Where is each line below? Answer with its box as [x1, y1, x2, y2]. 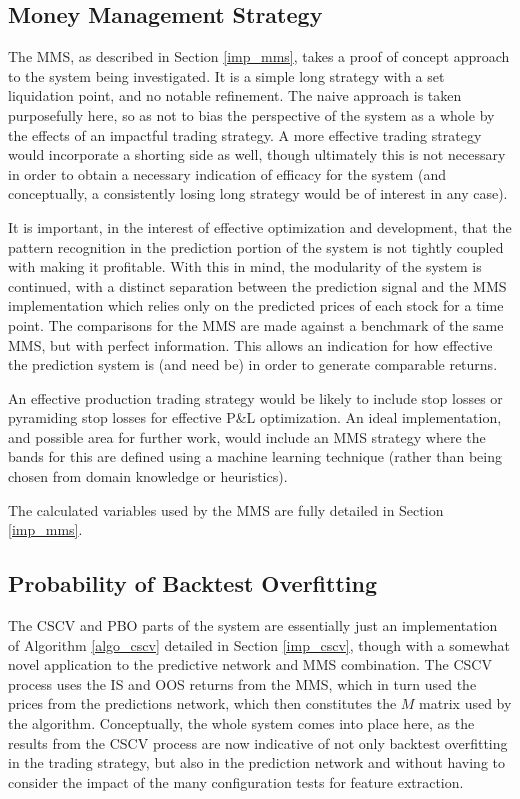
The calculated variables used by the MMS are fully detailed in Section [8, 499, 444, 520]
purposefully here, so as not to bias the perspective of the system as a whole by [8, 104, 495, 125]
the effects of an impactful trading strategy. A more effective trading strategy [8, 124, 482, 145]
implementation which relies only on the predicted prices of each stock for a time [8, 295, 504, 316]
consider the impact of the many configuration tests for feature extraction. [8, 771, 464, 792]
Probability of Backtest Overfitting [8, 568, 377, 599]
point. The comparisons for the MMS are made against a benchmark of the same [8, 314, 504, 335]
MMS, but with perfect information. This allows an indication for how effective [8, 334, 493, 355]
